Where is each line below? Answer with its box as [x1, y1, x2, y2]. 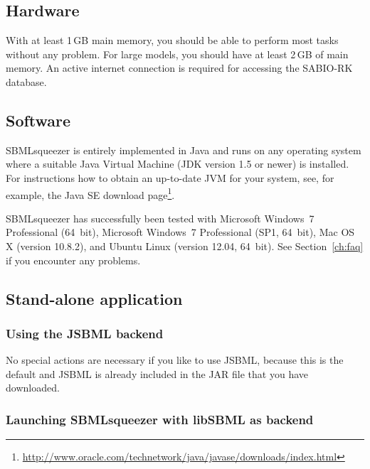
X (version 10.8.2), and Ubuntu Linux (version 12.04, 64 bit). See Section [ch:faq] [6, 239, 364, 253]
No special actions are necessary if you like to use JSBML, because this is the [6, 352, 344, 367]
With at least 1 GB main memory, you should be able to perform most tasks [6, 33, 339, 48]
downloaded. [6, 380, 60, 395]
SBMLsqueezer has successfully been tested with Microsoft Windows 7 [6, 210, 314, 225]
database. [6, 74, 47, 89]
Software [6, 109, 71, 131]
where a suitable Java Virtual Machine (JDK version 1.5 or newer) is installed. [6, 156, 349, 171]
